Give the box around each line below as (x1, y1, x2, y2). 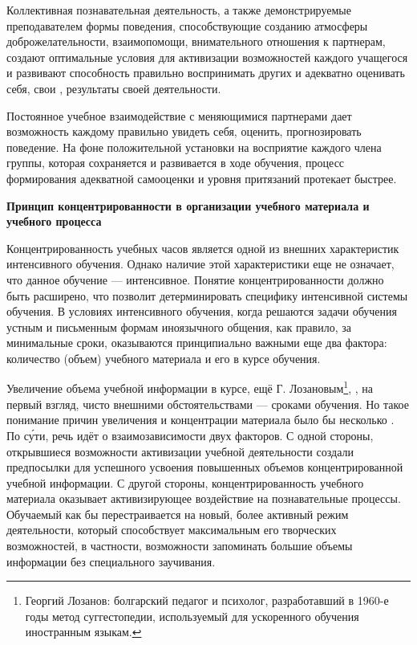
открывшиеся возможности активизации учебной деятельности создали (6, 443, 354, 459)
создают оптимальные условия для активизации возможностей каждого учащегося (6, 48, 408, 65)
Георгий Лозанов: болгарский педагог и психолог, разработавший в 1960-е (25, 592, 389, 609)
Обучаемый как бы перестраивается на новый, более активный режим (6, 505, 349, 522)
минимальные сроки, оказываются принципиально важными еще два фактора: (6, 334, 387, 351)
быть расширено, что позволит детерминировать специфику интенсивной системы (6, 287, 408, 304)
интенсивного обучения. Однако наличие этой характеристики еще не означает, (6, 255, 395, 272)
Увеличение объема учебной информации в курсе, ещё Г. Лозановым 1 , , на (6, 378, 373, 397)
